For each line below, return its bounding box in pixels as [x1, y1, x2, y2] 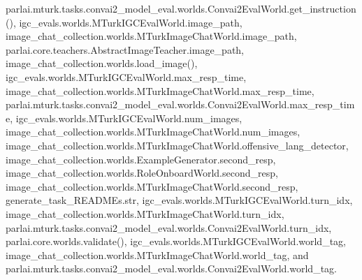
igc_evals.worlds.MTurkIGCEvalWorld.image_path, [19, 15, 242, 29]
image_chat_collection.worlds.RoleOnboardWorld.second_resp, [6, 165, 278, 180]
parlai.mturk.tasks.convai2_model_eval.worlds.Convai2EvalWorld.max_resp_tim [6, 97, 355, 112]
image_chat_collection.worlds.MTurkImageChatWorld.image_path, [6, 29, 297, 43]
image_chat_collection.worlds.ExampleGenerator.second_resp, [6, 152, 276, 166]
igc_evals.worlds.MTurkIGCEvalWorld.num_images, [15, 110, 242, 125]
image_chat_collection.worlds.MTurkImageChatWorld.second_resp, [6, 179, 298, 193]
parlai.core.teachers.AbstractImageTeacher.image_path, [6, 42, 245, 57]
